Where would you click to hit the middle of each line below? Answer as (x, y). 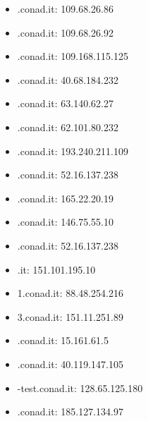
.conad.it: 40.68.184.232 (68, 79)
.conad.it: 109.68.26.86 (65, 8)
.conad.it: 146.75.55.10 (65, 222)
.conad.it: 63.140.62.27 (65, 103)
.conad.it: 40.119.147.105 (70, 364)
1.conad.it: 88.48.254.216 (70, 293)
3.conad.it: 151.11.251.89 (70, 316)
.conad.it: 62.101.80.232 (68, 127)
